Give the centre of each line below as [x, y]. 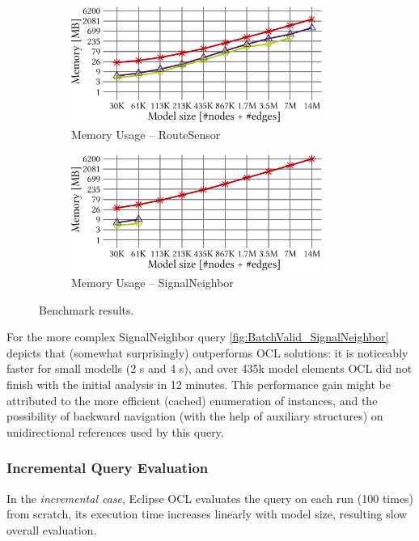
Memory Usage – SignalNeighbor [152, 283]
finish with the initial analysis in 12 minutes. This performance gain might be [199, 385]
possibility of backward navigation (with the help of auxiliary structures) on [195, 416]
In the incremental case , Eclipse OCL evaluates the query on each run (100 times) [210, 498]
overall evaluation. [52, 529]
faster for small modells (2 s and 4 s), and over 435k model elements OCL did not [209, 368]
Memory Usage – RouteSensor [146, 135]
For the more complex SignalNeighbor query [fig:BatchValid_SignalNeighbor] [198, 337]
